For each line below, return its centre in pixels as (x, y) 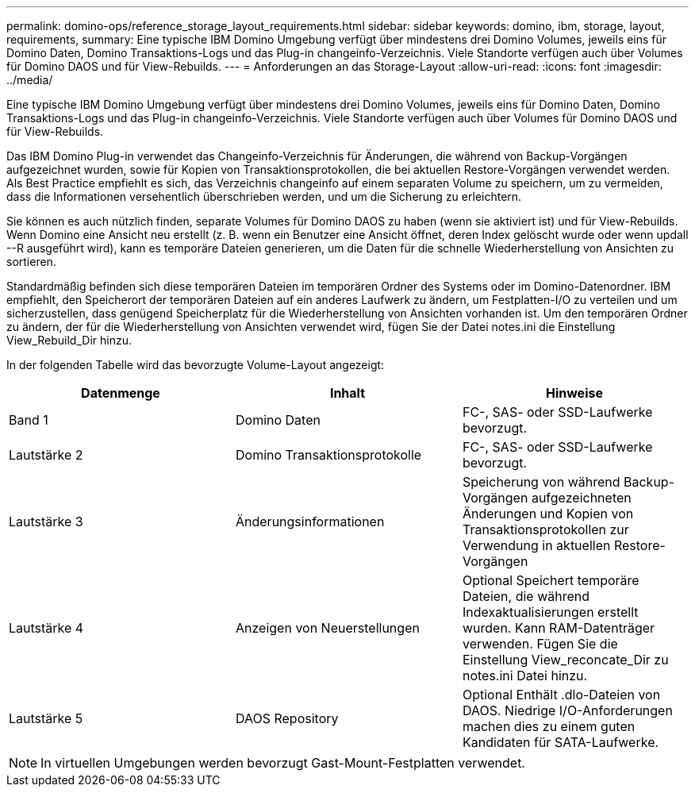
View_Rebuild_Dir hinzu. (69, 340)
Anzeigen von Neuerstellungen (327, 628)
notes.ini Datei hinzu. (525, 676)
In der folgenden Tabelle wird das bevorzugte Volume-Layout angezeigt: (196, 365)
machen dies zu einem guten (549, 726)
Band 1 (29, 420)
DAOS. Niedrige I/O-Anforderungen (567, 710)
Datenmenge (121, 393)
